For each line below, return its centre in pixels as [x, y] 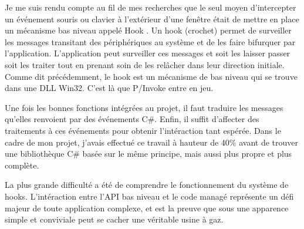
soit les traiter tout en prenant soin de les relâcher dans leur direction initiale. [145, 64]
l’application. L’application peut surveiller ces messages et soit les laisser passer [148, 53]
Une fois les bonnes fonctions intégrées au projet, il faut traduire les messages [144, 107]
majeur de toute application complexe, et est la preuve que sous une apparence [147, 208]
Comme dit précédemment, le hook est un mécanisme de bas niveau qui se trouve [151, 76]
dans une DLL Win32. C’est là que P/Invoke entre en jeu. [109, 88]
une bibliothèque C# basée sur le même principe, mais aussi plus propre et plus [148, 154]
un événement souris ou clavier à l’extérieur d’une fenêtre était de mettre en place [152, 18]
